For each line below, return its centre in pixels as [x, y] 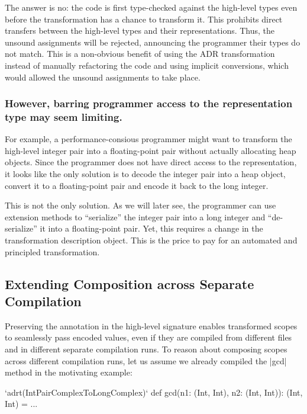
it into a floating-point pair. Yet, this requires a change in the [151, 228]
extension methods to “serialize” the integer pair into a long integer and [135, 216]
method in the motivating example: [69, 372]
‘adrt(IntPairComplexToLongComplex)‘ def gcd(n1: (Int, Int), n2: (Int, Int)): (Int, [154, 392]
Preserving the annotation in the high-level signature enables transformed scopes [151, 325]
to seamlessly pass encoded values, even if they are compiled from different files [148, 337]
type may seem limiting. [64, 117]
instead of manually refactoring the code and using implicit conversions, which [147, 65]
